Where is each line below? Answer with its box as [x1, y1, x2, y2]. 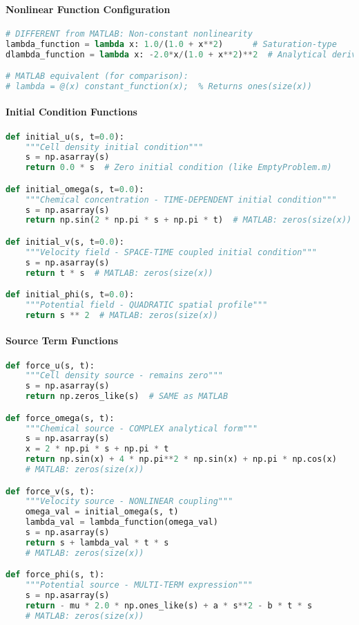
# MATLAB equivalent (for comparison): [6, 71, 188, 82]
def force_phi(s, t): [6, 570, 105, 580]
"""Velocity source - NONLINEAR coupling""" [25, 496, 233, 507]
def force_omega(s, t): [6, 413, 115, 423]
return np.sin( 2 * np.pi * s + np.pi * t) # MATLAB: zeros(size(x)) [25, 215, 352, 225]
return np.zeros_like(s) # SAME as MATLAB [25, 391, 229, 402]
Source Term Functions [6, 333, 119, 348]
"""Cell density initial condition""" [25, 142, 204, 152]
